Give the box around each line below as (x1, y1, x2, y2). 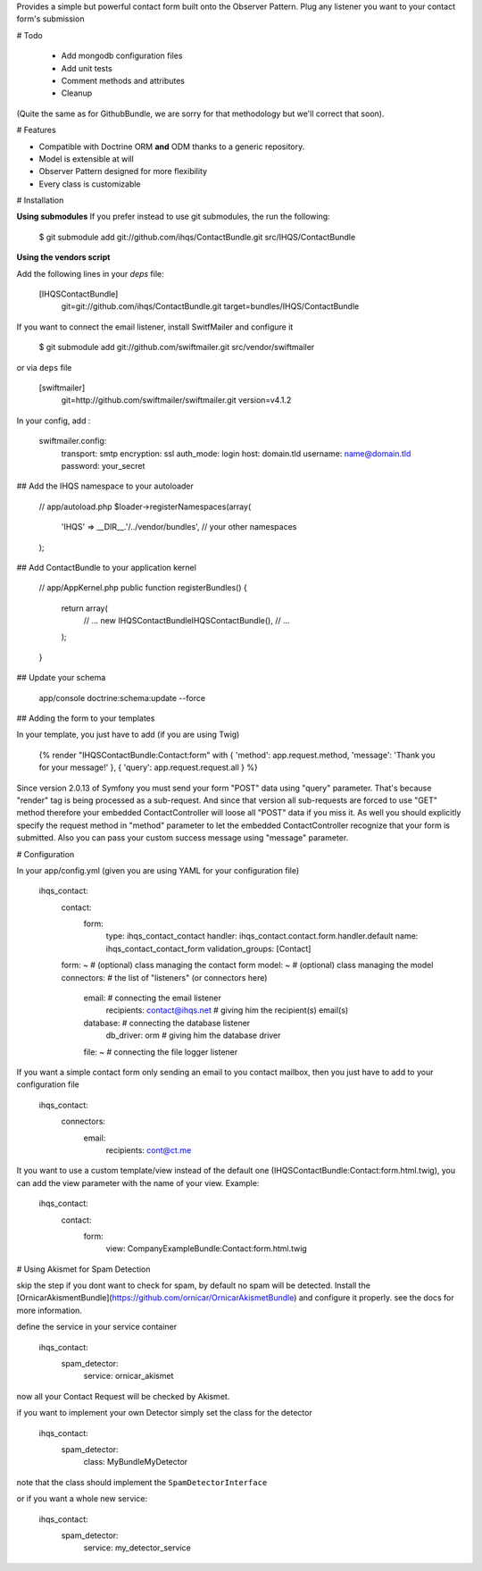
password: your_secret (61, 460, 145, 471)
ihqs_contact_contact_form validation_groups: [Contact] (105, 943, 312, 954)
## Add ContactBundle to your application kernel (16, 562, 196, 572)
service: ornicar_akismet (83, 1371, 174, 1382)
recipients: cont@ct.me (105, 1144, 192, 1156)
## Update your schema (16, 673, 106, 683)
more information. (16, 1305, 82, 1316)
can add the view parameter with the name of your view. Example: (16, 1177, 260, 1188)
